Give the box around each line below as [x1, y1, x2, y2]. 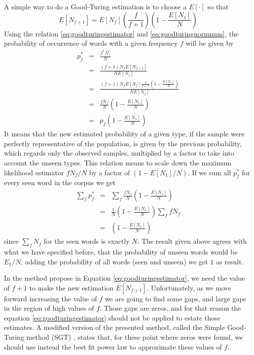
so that [207, 1, 229, 11]
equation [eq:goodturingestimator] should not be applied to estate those [4, 312, 220, 323]
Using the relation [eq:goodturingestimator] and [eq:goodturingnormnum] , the [4, 28, 239, 38]
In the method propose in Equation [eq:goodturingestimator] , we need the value [4, 273, 245, 283]
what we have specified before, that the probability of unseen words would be [4, 246, 238, 257]
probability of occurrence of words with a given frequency [4, 38, 178, 48]
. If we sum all [187, 167, 231, 177]
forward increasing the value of [4, 293, 97, 303]
